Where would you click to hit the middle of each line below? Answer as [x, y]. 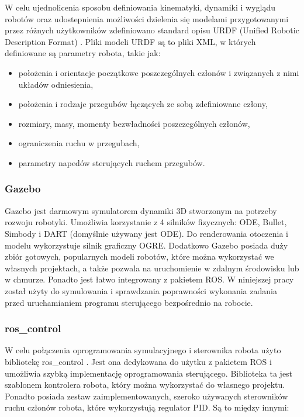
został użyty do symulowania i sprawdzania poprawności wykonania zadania [141, 290]
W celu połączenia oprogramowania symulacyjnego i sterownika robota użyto [143, 350]
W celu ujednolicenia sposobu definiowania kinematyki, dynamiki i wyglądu [140, 7]
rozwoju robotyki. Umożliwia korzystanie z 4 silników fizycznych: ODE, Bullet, [146, 222]
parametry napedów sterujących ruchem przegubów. [112, 162]
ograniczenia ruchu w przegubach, [79, 143]
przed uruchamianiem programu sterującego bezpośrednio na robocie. [129, 302]
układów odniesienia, [56, 84]
